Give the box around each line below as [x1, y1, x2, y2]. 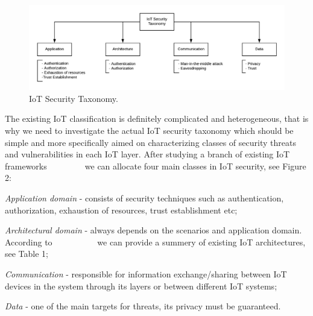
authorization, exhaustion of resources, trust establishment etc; [5, 203, 238, 216]
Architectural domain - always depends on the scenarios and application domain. [5, 224, 302, 236]
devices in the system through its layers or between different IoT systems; [5, 279, 277, 292]
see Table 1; [5, 247, 49, 260]
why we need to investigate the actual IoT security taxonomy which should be [5, 124, 294, 136]
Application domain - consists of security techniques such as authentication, [5, 191, 284, 204]
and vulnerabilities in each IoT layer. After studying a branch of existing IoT [5, 148, 290, 160]
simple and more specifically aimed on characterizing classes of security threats [5, 136, 296, 148]
